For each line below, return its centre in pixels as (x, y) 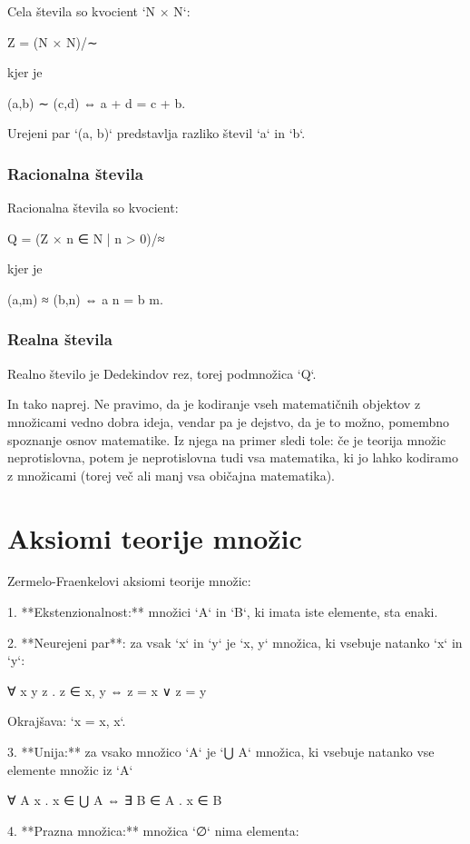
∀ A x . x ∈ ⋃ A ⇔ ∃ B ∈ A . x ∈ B (115, 800)
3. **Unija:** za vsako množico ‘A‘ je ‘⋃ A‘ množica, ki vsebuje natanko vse (221, 752)
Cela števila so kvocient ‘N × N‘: (99, 11)
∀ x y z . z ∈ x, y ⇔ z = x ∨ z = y (107, 690)
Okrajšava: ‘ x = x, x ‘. (67, 721)
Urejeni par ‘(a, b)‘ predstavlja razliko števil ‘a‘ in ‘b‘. (157, 133)
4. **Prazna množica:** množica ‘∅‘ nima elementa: (153, 830)
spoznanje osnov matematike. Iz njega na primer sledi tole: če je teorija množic (227, 439)
